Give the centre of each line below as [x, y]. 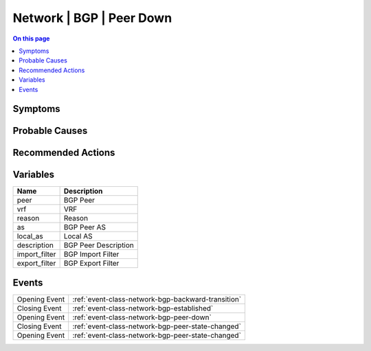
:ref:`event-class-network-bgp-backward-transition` [157, 299]
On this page [31, 38]
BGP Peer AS [85, 227]
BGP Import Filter [91, 254]
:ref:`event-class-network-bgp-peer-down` [142, 317]
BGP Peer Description [99, 245]
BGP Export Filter [91, 263]
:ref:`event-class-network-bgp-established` [143, 308]
